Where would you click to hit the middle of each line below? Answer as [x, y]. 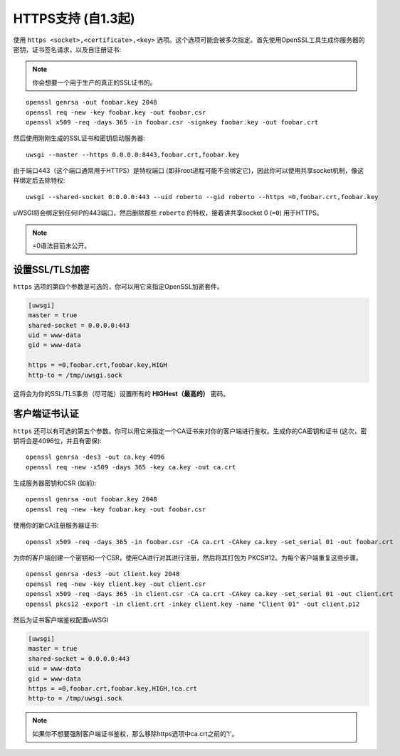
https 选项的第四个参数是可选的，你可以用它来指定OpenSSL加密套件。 [118, 286]
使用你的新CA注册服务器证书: [56, 526]
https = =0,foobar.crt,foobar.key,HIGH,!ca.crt [112, 688]
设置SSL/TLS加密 [52, 269]
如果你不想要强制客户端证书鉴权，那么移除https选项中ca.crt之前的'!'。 [135, 733]
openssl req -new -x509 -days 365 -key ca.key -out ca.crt [131, 467]
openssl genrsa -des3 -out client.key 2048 [103, 574]
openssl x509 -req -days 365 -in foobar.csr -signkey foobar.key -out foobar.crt [172, 122]
